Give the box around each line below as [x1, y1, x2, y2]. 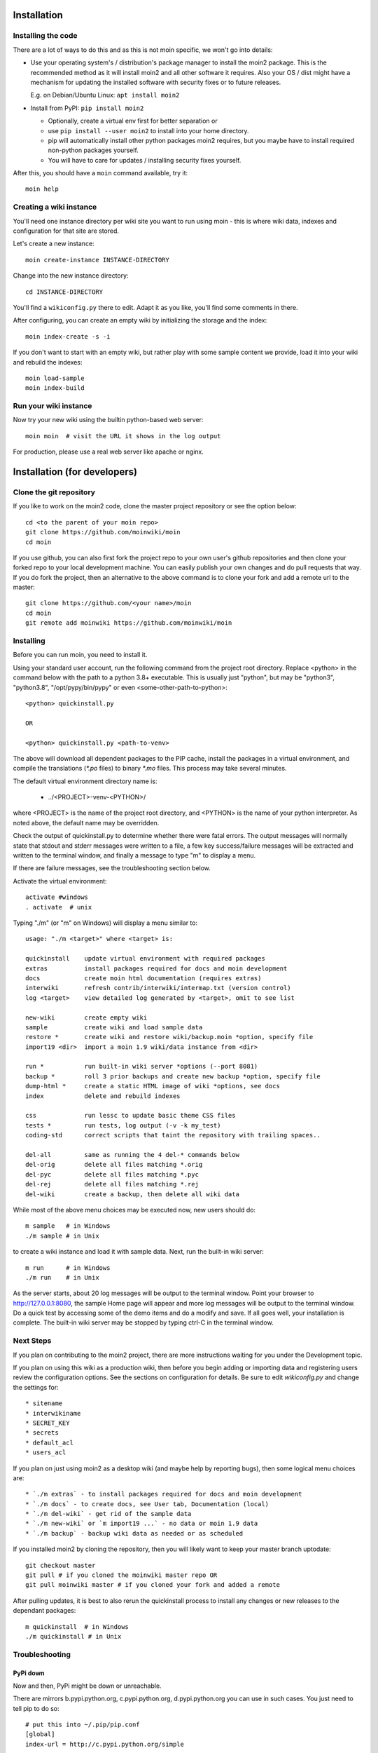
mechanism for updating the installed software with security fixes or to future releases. [30, 78, 281, 86]
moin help [25, 185, 59, 193]
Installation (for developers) [13, 466, 138, 478]
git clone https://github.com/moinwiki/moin [25, 528, 181, 536]
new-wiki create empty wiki [25, 1013, 148, 1022]
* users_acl [25, 1449, 66, 1456]
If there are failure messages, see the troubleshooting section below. [13, 864, 211, 872]
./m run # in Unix [25, 1273, 99, 1281]
